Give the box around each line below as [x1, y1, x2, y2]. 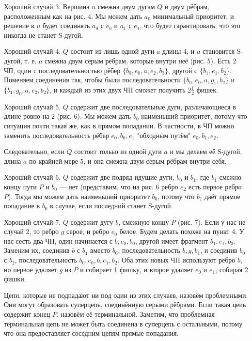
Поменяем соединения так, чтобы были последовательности [4, 75, 181, 85]
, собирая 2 [215, 264, 248, 274]
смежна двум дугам [97, 1, 155, 11]
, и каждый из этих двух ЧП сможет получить [49, 84, 186, 94]
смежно [219, 172, 241, 182]
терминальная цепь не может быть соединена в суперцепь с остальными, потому [4, 318, 243, 328]
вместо [90, 245, 110, 255]
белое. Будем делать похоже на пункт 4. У [119, 226, 244, 236]
